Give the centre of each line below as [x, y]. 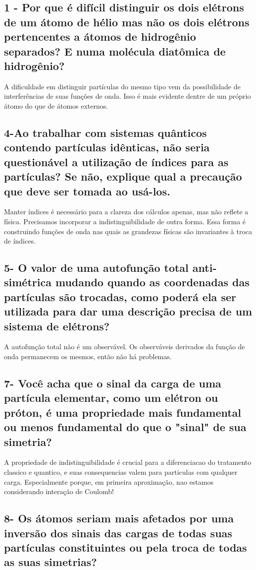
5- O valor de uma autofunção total [96, 268]
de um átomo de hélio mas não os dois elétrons [127, 22]
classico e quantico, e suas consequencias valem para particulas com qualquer [121, 472]
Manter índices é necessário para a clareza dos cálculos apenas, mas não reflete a [126, 212]
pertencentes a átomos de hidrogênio [100, 36]
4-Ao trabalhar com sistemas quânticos [105, 132]
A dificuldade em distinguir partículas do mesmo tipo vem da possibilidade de [122, 86]
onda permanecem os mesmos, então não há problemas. [88, 356]
